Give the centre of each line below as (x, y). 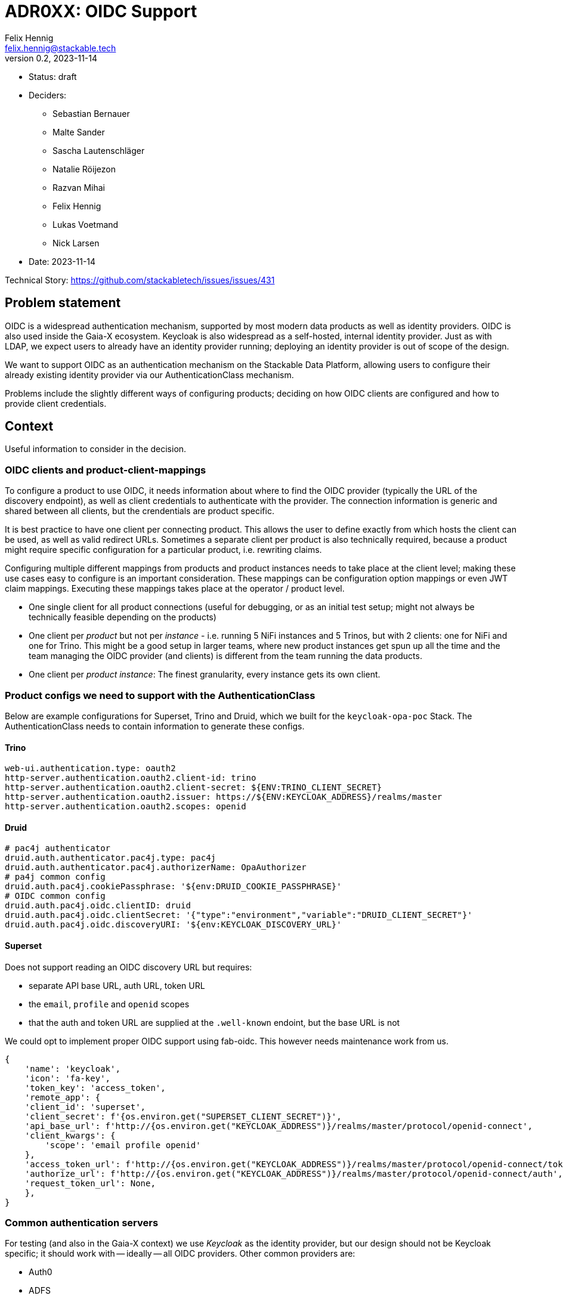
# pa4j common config (55, 877)
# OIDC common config (55, 896)
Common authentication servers (82, 1222)
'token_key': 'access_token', (95, 1088)
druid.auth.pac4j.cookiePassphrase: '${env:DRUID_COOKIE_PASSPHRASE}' (173, 887)
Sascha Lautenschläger (99, 150)
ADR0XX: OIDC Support (101, 11)
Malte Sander (79, 132)
